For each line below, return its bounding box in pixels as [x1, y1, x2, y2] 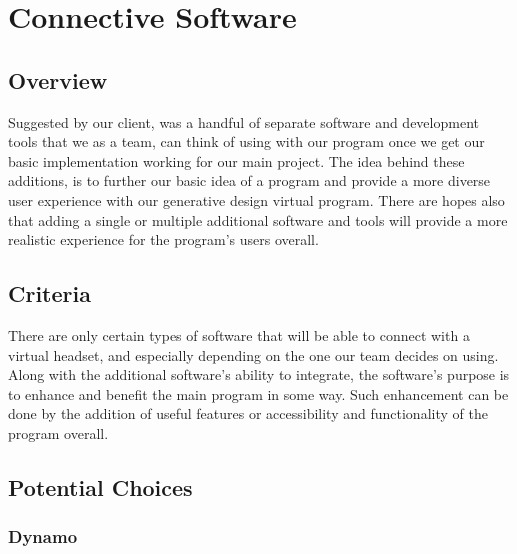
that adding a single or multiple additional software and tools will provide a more [8, 209, 508, 230]
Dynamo [8, 524, 78, 549]
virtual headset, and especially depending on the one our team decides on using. [8, 344, 499, 365]
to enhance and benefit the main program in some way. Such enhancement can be [8, 383, 509, 404]
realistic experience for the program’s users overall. [8, 229, 319, 250]
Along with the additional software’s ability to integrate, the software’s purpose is [8, 364, 510, 385]
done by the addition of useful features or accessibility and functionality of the [8, 403, 488, 424]
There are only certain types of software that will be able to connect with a [8, 324, 470, 345]
